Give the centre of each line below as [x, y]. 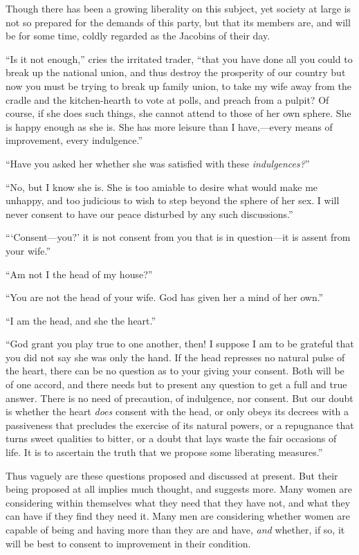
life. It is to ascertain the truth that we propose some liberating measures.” [164, 452]
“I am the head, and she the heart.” [81, 320]
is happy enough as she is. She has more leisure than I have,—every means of [169, 126]
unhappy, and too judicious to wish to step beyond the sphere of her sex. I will [173, 200]
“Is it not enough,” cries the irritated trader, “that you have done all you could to [179, 58]
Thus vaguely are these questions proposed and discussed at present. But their [172, 475]
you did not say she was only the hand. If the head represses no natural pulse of [175, 357]
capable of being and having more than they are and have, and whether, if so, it [175, 529]
